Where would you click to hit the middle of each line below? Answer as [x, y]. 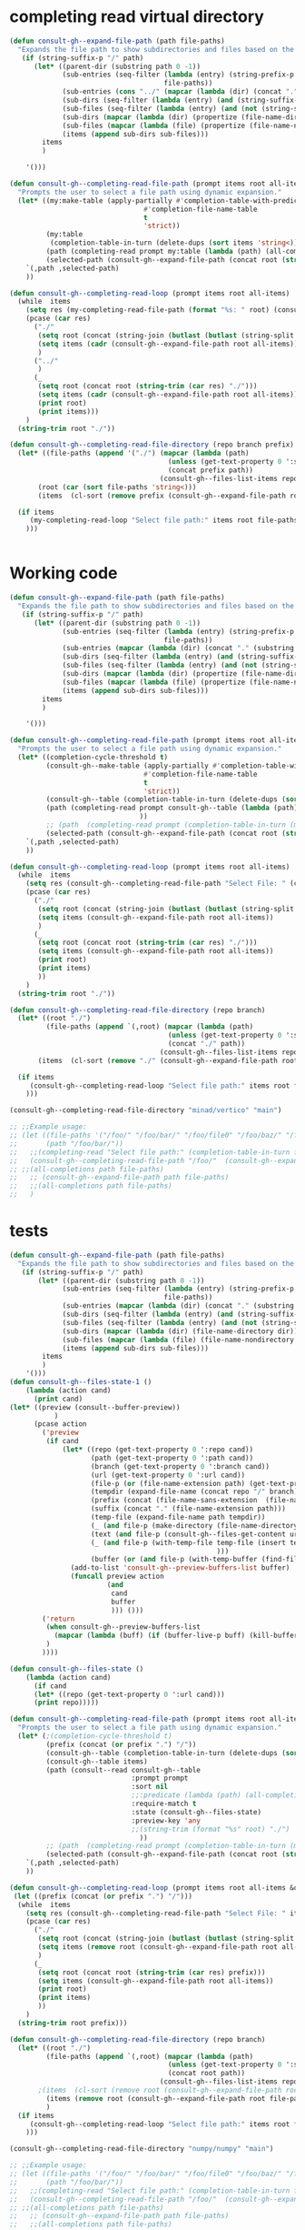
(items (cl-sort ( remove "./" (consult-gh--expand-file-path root [168, 1060]
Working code [64, 573]
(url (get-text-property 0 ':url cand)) [168, 1475]
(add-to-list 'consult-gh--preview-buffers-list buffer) [180, 1568]
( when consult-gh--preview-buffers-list [123, 1627]
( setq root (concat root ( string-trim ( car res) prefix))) [152, 1972]
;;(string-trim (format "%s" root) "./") [211, 1829]
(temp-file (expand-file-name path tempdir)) [178, 1517]
